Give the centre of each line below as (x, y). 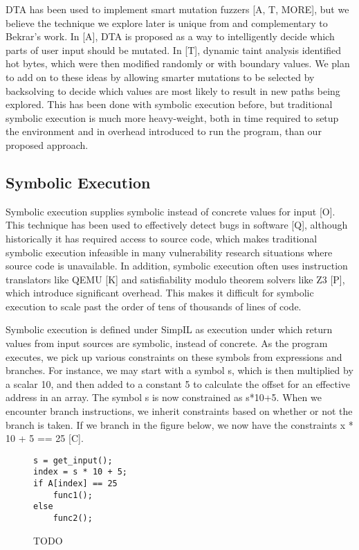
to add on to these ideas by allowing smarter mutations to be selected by (160, 77)
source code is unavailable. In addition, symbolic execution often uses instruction (177, 266)
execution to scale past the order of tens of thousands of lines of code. (154, 306)
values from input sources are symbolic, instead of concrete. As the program (167, 343)
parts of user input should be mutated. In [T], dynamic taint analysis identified (174, 50)
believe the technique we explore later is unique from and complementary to (167, 23)
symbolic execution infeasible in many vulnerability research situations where (169, 252)
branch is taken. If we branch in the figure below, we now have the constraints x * (179, 424)
